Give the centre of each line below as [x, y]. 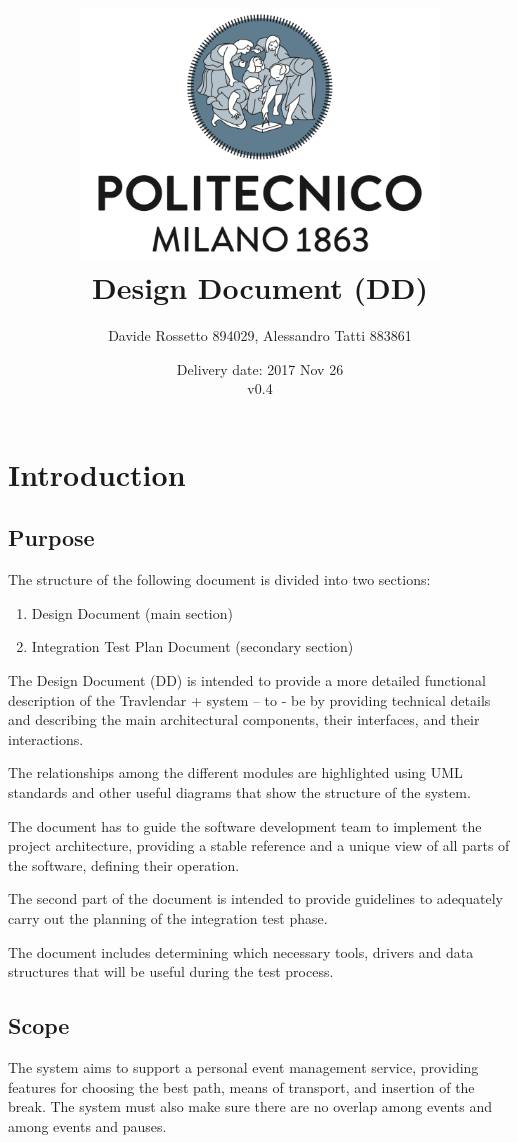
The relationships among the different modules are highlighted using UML [235, 772]
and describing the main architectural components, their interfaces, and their [244, 719]
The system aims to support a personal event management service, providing [243, 1066]
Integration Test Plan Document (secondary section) [192, 646]
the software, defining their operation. [124, 864]
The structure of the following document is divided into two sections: [219, 579]
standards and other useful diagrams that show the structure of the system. [239, 791]
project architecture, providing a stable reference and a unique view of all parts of [259, 845]
